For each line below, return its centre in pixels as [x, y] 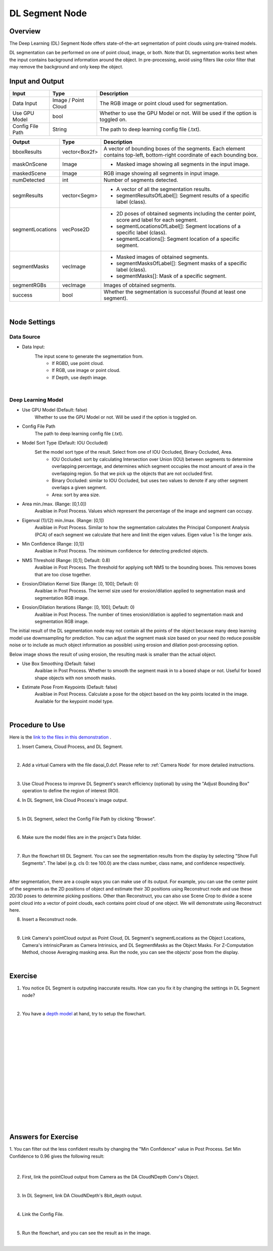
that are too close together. [63, 574]
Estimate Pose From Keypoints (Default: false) [70, 687]
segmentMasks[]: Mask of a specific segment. [172, 276]
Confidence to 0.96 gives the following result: [57, 1156]
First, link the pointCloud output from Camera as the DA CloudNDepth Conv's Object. [110, 1177]
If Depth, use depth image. [79, 377]
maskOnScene [30, 164]
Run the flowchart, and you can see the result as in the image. [86, 1233]
